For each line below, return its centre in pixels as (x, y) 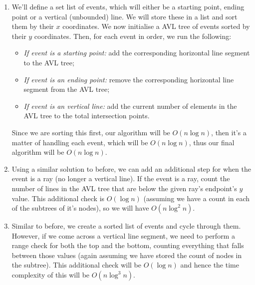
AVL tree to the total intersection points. (87, 116)
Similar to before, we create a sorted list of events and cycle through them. (126, 226)
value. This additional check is (58, 198)
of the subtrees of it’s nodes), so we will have (80, 208)
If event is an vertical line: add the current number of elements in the (130, 106)
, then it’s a (229, 132)
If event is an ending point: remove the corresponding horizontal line (129, 79)
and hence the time (210, 265)
